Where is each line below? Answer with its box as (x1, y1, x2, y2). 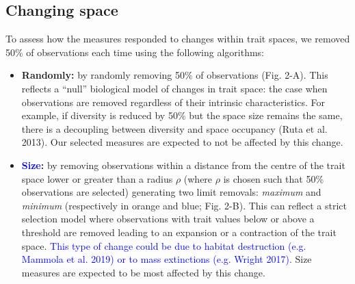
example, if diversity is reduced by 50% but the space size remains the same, (21, 108, 343, 122)
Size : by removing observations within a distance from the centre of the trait (21, 157, 345, 172)
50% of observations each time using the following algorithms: (5, 44, 264, 59)
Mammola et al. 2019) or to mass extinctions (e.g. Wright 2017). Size (21, 252, 312, 266)
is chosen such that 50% (223, 171, 324, 185)
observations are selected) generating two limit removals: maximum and (21, 185, 321, 199)
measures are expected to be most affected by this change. (21, 265, 265, 279)
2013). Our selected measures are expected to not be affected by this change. (21, 135, 343, 149)
